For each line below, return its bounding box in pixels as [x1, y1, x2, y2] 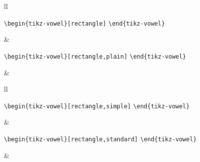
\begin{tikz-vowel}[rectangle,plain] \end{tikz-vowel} [4, 53, 186, 60]
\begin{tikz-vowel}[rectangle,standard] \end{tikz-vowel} [4, 135, 197, 143]
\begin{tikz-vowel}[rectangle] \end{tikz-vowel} [4, 20, 165, 27]
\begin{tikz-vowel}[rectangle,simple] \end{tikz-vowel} [4, 102, 190, 110]
